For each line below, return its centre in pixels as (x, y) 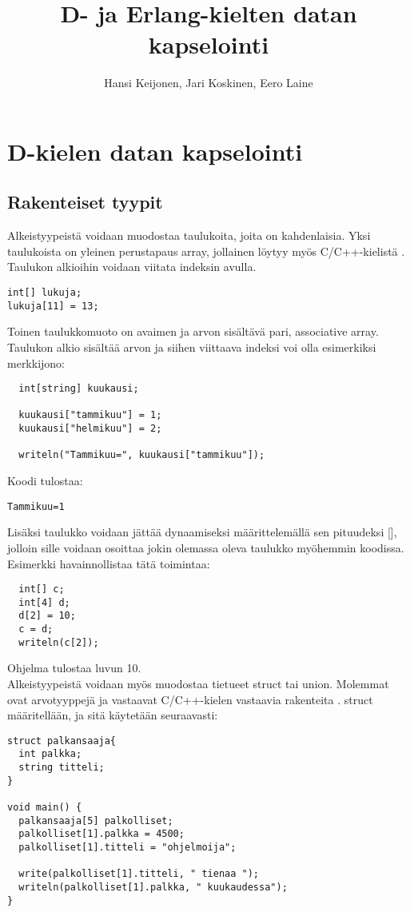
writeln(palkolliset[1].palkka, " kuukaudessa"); (153, 888)
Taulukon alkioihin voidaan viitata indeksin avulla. (132, 267)
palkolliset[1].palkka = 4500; (102, 834)
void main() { (45, 808)
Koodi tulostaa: (45, 481)
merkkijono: (36, 362)
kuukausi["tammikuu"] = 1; (90, 415)
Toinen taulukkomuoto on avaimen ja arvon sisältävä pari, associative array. (193, 331)
